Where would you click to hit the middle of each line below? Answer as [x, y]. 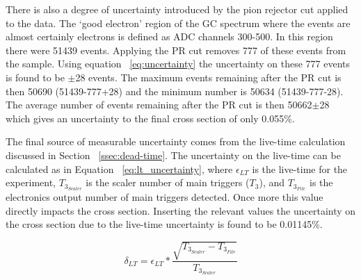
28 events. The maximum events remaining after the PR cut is [208, 77]
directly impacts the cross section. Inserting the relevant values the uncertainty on [181, 210]
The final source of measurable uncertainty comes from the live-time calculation [176, 141]
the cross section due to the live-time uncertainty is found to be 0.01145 [159, 224]
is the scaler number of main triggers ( [168, 182]
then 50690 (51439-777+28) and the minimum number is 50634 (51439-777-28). [175, 91]
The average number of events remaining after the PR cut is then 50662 [159, 105]
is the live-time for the [300, 168]
